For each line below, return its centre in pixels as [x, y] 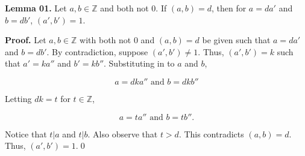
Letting [18, 98]
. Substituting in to [139, 63]
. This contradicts [211, 133]
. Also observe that [123, 133]
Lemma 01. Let [36, 8]
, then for [229, 8]
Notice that [26, 133]
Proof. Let [26, 40]
